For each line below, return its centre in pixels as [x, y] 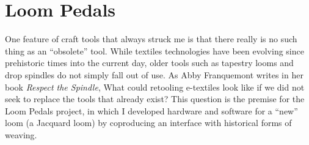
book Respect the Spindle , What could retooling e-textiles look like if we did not [155, 87]
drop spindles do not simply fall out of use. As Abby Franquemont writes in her [154, 74]
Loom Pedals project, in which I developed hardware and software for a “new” [151, 110]
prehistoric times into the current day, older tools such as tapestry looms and [149, 63]
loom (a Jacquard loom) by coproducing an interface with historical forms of [148, 123]
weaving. [21, 134]
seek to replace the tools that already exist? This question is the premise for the [155, 99]
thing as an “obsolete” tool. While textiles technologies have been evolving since [154, 50]
